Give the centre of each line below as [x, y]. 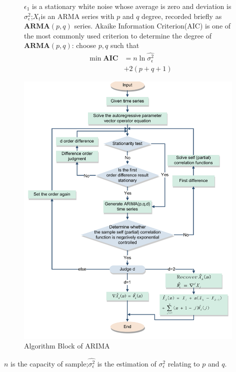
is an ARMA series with [77, 16]
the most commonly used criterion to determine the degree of [118, 35]
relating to [184, 364]
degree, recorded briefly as [182, 16]
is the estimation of [127, 364]
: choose [84, 45]
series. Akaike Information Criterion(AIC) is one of [152, 26]
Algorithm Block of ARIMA [67, 346]
